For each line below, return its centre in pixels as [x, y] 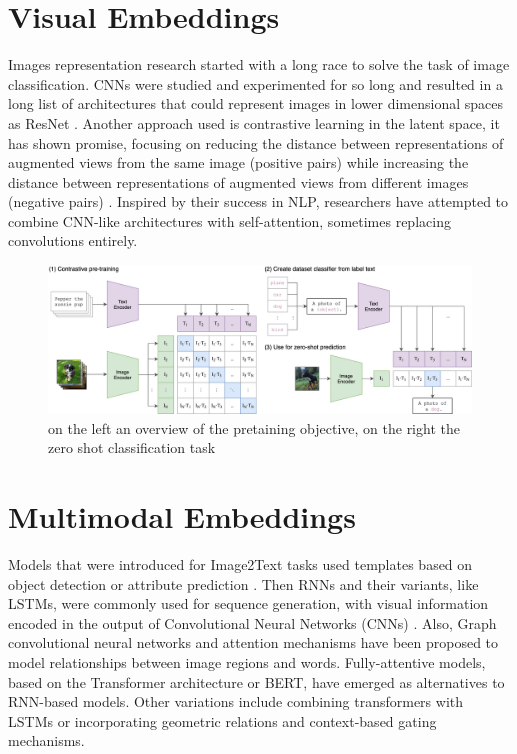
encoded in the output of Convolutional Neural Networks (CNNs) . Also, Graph [252, 622]
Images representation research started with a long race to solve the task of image [259, 64]
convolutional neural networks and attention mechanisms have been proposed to [253, 642]
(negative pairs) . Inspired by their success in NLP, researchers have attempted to [258, 201]
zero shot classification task [132, 447]
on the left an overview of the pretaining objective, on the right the [254, 427]
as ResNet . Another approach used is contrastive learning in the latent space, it [254, 122]
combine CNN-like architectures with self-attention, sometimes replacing [229, 220]
